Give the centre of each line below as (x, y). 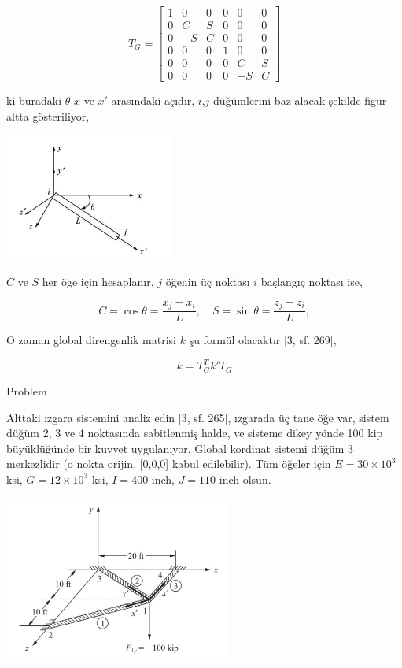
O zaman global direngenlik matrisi (92, 340)
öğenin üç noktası (208, 282)
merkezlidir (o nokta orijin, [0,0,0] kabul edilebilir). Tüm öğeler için (169, 464)
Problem (27, 390)
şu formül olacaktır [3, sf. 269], (263, 340)
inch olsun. (245, 479)
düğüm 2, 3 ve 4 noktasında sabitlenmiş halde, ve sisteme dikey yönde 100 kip (195, 433)
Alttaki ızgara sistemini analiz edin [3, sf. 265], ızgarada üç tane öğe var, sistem (198, 417)
